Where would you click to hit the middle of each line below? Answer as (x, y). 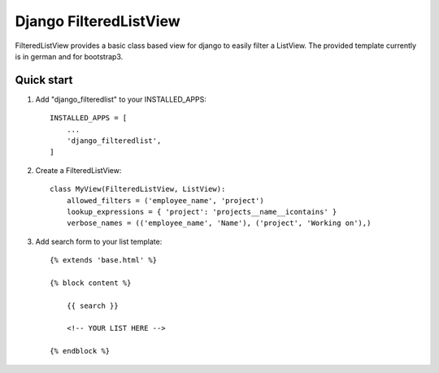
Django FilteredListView (98, 21)
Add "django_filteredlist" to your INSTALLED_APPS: (121, 99)
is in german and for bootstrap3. (69, 56)
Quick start (44, 80)
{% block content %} (91, 283)
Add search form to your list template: (99, 241)
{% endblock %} (80, 351)
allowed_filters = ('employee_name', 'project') (165, 200)
